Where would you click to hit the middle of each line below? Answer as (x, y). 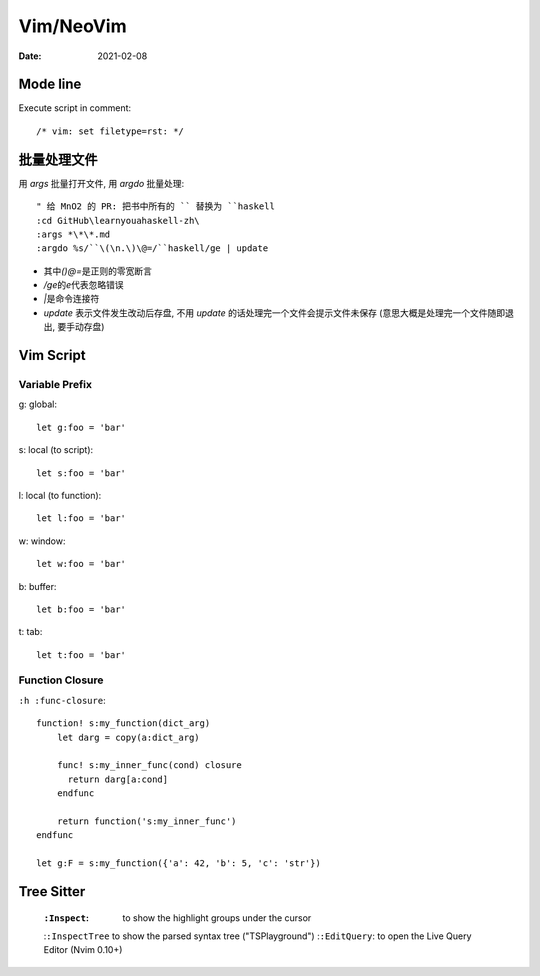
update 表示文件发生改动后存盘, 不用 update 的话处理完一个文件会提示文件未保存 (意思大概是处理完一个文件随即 (274, 312)
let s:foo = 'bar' (81, 473)
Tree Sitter (52, 891)
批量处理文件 (58, 159)
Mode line (50, 84)
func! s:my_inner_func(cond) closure (149, 765)
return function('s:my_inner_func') (146, 821)
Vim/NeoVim (72, 26)
